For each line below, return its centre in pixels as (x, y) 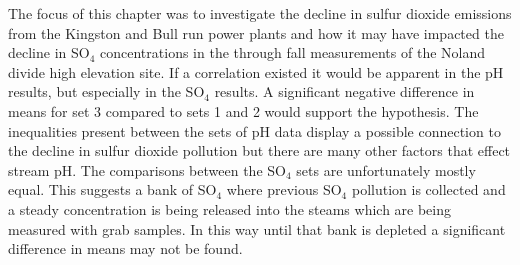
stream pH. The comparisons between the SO (147, 169)
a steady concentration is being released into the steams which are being (230, 208)
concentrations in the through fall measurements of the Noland (293, 52)
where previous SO (284, 189)
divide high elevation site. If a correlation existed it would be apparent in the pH (256, 71)
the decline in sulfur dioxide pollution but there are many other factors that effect (259, 150)
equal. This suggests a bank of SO (112, 189)
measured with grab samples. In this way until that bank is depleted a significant (257, 228)
